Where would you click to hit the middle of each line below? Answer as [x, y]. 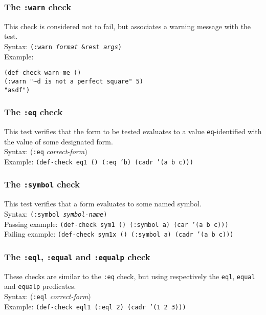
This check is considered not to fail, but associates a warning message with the [128, 26]
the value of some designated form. [59, 141]
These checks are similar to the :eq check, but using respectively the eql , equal [130, 276]
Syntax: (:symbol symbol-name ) [56, 213]
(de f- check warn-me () [43, 73]
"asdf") [17, 90]
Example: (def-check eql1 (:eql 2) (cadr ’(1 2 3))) [95, 306]
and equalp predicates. [40, 286]
